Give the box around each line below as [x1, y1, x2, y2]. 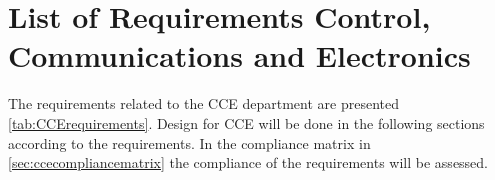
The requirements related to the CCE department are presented [8, 93, 399, 114]
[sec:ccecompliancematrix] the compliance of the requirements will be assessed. [8, 152, 489, 173]
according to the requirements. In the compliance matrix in [8, 132, 371, 153]
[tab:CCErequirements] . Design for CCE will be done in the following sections [8, 112, 485, 133]
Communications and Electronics [8, 35, 471, 76]
